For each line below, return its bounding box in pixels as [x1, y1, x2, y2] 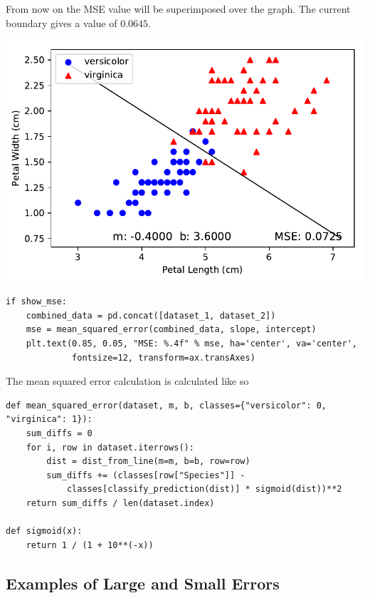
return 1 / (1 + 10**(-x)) [26, 540, 154, 550]
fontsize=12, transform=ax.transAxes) [72, 352, 255, 363]
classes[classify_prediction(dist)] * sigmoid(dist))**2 [66, 484, 342, 495]
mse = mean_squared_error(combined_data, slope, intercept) [26, 324, 317, 335]
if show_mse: [6, 297, 67, 307]
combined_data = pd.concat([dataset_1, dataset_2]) [26, 310, 276, 321]
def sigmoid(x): [6, 526, 83, 537]
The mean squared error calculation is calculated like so [6, 373, 249, 388]
